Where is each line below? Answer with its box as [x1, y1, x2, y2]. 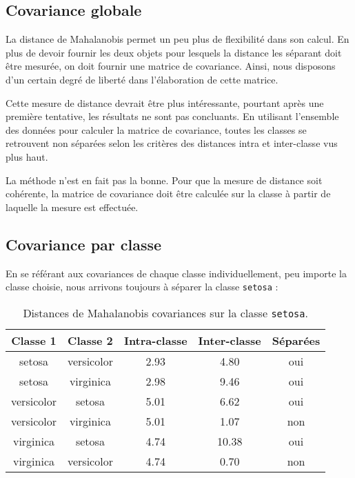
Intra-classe [123, 332, 187, 348]
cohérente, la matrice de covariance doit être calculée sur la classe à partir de [6, 186, 331, 201]
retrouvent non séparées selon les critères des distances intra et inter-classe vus [6, 136, 338, 150]
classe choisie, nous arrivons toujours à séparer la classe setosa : [6, 279, 278, 294]
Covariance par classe [6, 233, 162, 255]
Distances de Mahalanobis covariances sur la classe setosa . [23, 304, 308, 321]
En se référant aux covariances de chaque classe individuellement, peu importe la [6, 266, 347, 280]
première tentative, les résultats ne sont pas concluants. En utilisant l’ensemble [6, 109, 339, 123]
